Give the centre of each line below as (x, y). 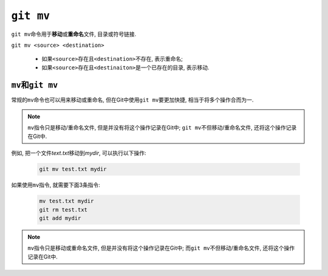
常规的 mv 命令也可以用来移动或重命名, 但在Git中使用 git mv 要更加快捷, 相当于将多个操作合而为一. (132, 100)
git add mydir (60, 218)
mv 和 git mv (35, 85)
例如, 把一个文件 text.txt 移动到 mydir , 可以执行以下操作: (79, 153)
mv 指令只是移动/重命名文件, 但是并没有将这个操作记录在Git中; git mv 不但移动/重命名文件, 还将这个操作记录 (162, 128)
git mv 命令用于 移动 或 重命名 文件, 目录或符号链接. (74, 34)
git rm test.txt (63, 209)
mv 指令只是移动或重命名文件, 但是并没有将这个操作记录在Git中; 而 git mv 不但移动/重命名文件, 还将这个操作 (161, 248)
